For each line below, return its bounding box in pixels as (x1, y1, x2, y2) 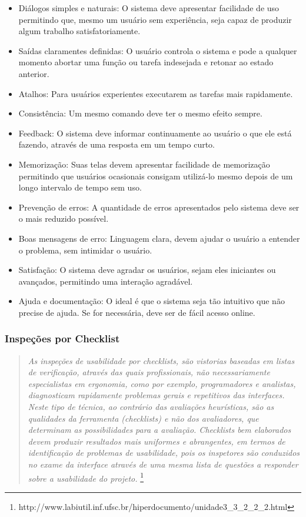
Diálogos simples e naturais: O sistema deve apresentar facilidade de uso (18, 2, 280, 14)
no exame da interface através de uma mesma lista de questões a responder (28, 458, 298, 471)
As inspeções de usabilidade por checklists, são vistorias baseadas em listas (28, 354, 295, 366)
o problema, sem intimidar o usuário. (18, 244, 152, 256)
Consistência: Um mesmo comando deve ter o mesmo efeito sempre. (18, 107, 262, 119)
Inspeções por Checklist (5, 331, 120, 346)
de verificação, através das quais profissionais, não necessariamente (28, 366, 270, 378)
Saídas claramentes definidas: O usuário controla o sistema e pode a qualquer (18, 44, 297, 56)
